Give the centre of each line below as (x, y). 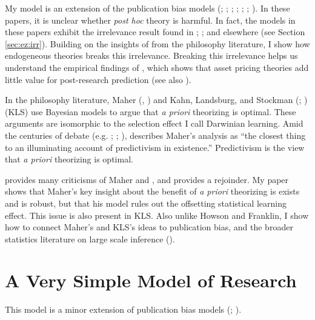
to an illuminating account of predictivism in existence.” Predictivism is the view (155, 147)
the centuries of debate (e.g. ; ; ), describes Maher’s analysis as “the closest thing (155, 135)
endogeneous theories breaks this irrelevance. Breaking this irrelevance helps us (151, 55)
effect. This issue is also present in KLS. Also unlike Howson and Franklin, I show (157, 215)
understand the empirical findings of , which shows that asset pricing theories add (157, 67)
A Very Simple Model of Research (151, 280)
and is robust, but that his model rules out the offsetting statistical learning (146, 203)
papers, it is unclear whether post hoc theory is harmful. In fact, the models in (150, 20)
